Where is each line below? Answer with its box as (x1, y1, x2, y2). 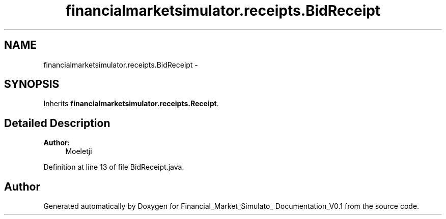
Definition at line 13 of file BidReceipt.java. (43, 163, 184, 172)
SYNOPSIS (4, 78, 60, 91)
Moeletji (65, 147, 92, 156)
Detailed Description (4, 116, 110, 130)
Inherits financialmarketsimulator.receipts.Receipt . (43, 99, 219, 108)
